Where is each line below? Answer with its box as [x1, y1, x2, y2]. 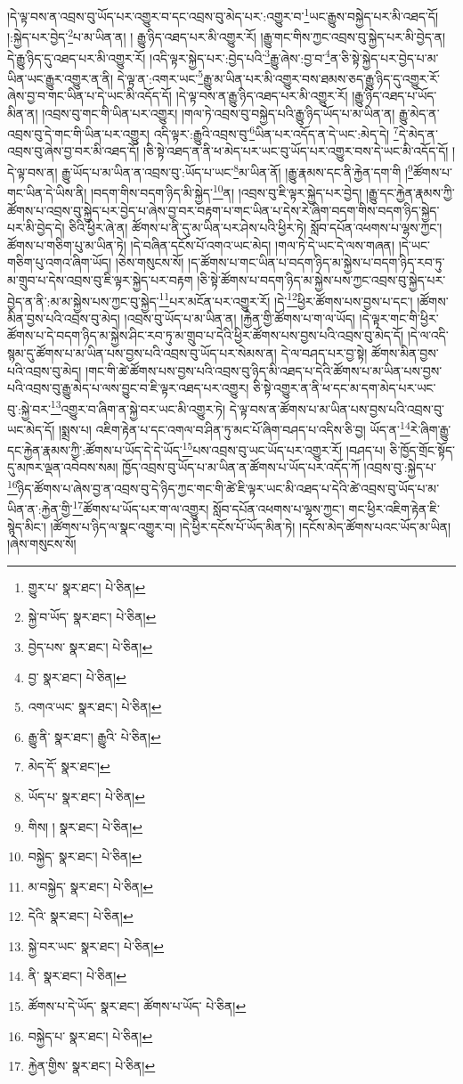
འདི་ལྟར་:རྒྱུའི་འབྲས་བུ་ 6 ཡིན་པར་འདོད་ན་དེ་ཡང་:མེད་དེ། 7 [153, 122, 399, 143]
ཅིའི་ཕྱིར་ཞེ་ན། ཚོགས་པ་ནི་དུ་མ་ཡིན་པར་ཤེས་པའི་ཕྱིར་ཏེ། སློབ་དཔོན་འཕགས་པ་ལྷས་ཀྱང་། [69, 218, 443, 237]
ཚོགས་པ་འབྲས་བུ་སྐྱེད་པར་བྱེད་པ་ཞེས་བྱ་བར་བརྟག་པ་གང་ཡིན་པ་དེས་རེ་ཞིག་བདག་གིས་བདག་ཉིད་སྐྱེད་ [7, 200, 440, 219]
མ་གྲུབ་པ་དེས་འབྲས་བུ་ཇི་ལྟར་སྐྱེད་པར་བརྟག [7, 270, 193, 289]
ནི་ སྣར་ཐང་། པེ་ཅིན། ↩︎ [28, 966, 127, 985]
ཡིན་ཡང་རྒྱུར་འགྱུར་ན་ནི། [7, 69, 114, 87]
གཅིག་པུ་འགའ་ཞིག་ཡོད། [7, 253, 112, 272]
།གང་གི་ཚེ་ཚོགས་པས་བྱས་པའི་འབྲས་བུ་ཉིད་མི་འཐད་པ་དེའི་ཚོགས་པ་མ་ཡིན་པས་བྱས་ [85, 361, 443, 379]
